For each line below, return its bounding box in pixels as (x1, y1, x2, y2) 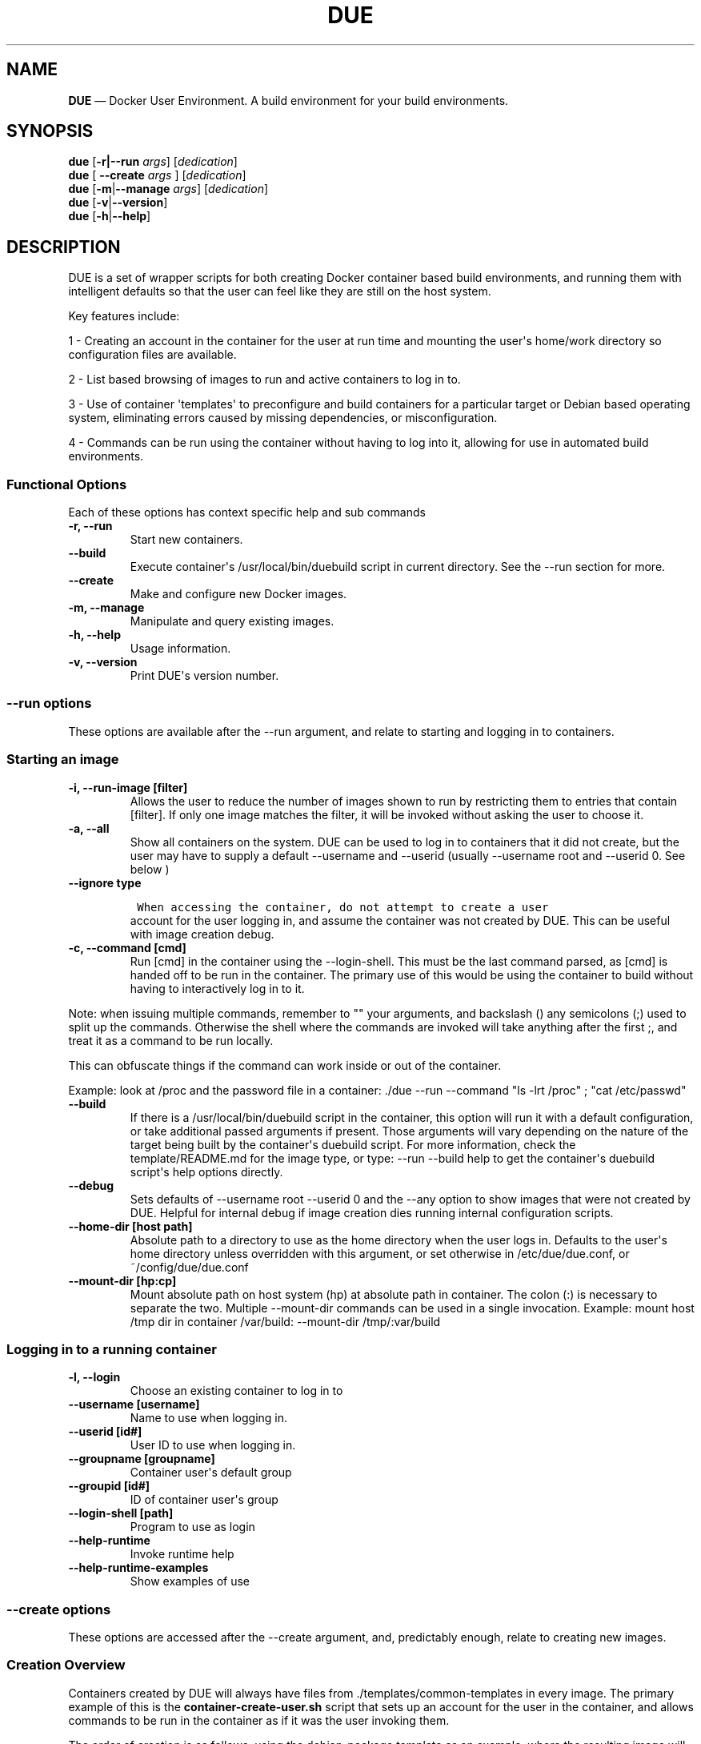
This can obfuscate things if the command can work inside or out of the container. (68, 1058, 502, 1072)
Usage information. (130, 641, 231, 656)
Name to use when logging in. (130, 1411, 288, 1425)
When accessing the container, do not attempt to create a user (137, 900, 549, 914)
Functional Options (6, 476, 127, 492)
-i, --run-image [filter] (68, 780, 188, 794)
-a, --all (68, 821, 110, 835)
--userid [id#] (68, 1425, 142, 1439)
